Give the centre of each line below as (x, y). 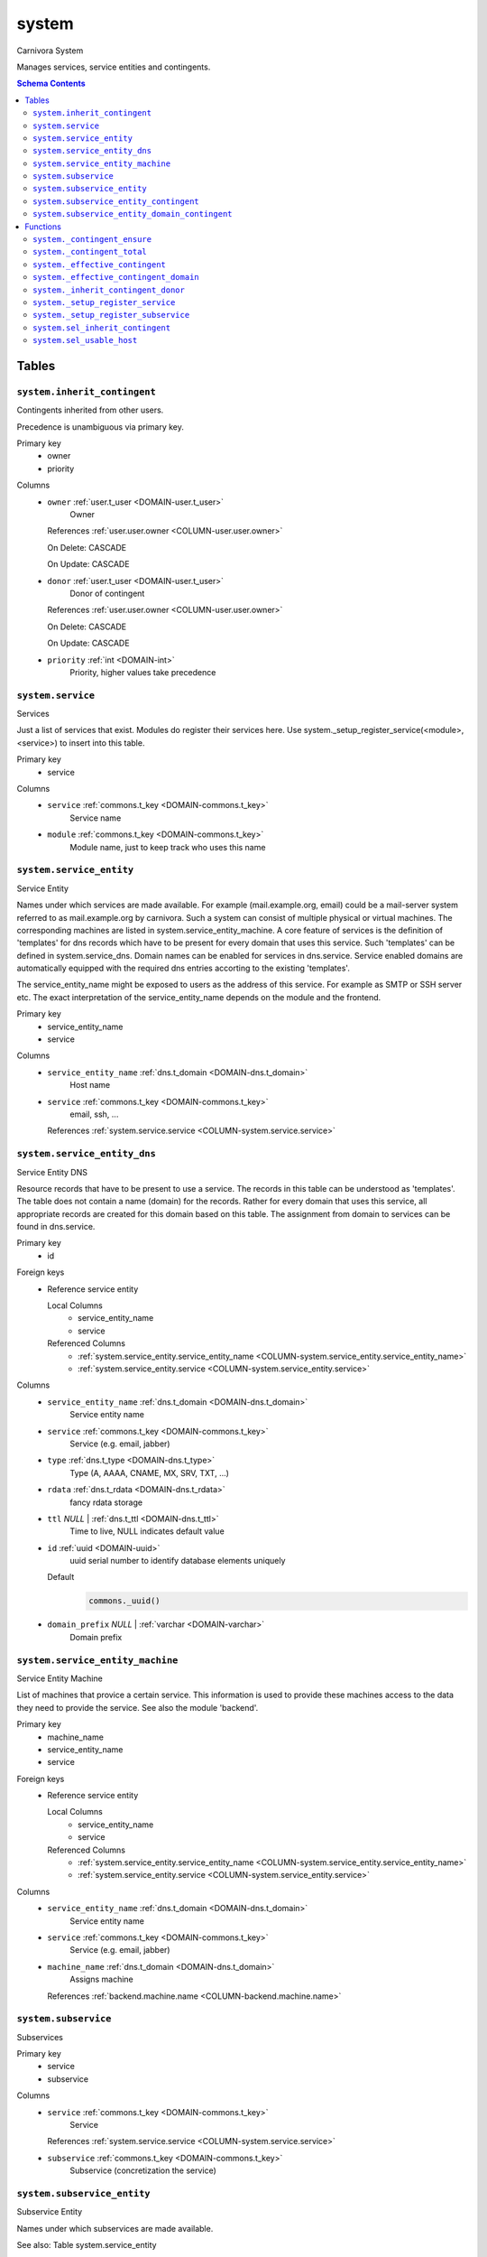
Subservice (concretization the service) (143, 2170)
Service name (96, 818)
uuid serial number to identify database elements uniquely (178, 1561)
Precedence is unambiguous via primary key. (101, 427)
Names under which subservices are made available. (115, 2228)
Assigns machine (102, 1979)
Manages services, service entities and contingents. (114, 67)
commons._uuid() (125, 1601)
